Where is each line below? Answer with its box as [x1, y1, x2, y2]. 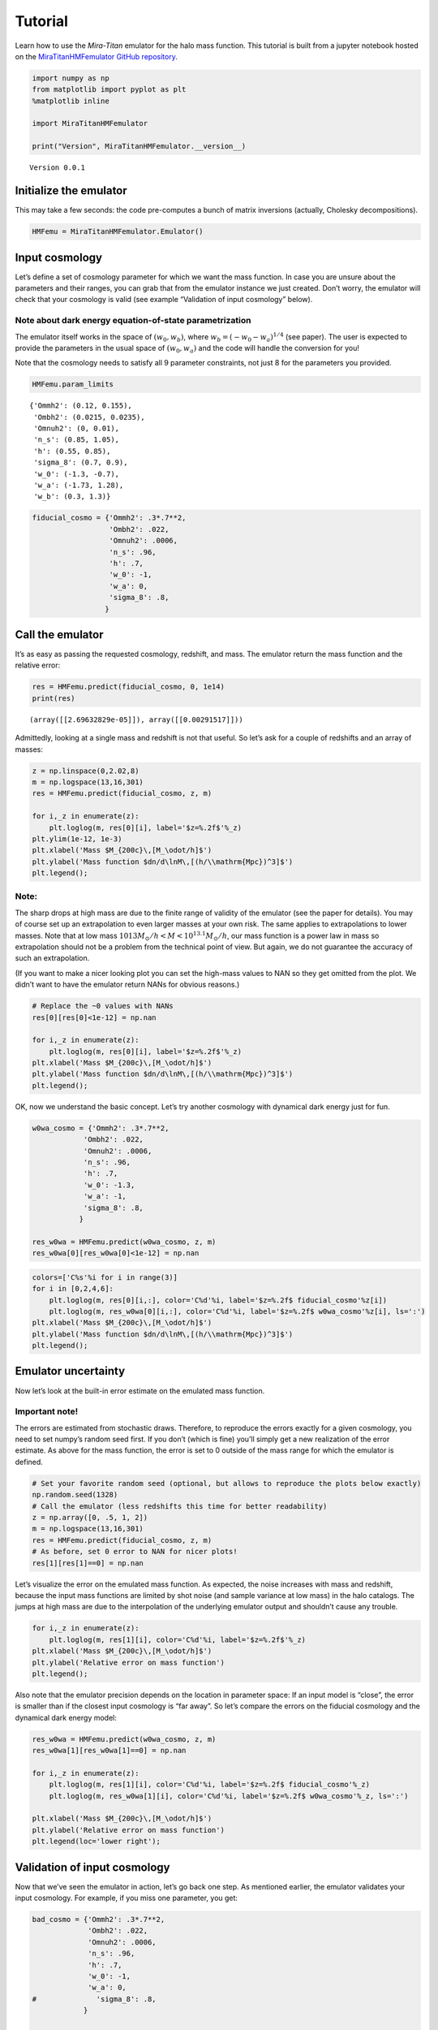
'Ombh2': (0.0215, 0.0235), [33, 412, 145, 421]
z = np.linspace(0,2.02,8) [32, 766, 140, 775]
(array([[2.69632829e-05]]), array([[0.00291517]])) [29, 715, 243, 724]
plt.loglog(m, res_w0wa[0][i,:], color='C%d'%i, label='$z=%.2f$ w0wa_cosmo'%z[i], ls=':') [49, 1307, 426, 1315]
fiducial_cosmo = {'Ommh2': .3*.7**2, [32, 513, 187, 523]
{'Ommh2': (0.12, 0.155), [29, 401, 133, 410]
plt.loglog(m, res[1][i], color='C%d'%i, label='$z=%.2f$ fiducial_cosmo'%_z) [49, 1780, 371, 1790]
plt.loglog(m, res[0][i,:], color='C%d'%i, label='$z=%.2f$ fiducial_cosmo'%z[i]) [49, 1295, 388, 1305]
